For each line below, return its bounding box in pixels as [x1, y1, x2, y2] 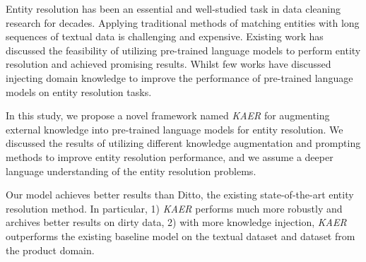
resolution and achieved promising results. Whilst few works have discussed [6, 56, 331, 71]
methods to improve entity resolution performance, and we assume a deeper [6, 149, 333, 164]
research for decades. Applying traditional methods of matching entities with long [6, 15, 360, 30]
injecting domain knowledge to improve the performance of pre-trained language [6, 70, 353, 85]
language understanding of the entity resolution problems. [6, 163, 256, 178]
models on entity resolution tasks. [6, 84, 152, 99]
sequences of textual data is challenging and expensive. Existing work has [6, 29, 324, 44]
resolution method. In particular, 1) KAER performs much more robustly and [6, 201, 343, 215]
